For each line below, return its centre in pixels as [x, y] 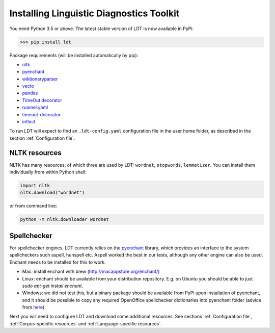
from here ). [34, 307]
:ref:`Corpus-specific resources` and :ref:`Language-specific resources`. [86, 323]
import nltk [35, 186]
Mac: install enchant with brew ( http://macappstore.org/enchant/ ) [91, 272]
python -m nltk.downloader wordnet [64, 220]
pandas [30, 93]
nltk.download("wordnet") [52, 193]
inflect [29, 122]
